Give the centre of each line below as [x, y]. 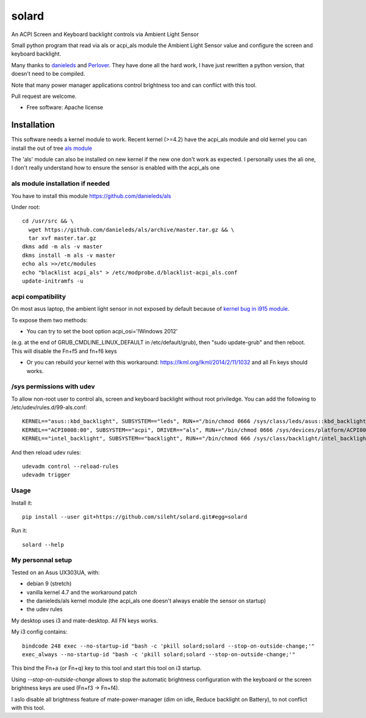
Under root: [26, 207]
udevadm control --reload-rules [70, 466]
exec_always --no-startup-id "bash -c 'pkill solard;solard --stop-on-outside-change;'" [159, 654]
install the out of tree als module [52, 148]
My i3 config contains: [39, 632]
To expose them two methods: [49, 320]
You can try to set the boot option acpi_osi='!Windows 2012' [102, 331]
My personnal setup [42, 560]
